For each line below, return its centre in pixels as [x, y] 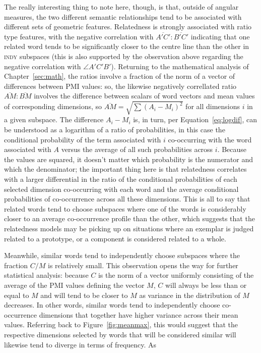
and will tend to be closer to [84, 295]
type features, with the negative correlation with [79, 36]
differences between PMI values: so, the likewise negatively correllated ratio [120, 86]
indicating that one [220, 36]
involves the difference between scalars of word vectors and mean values [144, 96]
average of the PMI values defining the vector [74, 285]
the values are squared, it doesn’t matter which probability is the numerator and [129, 159]
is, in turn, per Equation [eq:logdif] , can [195, 119]
